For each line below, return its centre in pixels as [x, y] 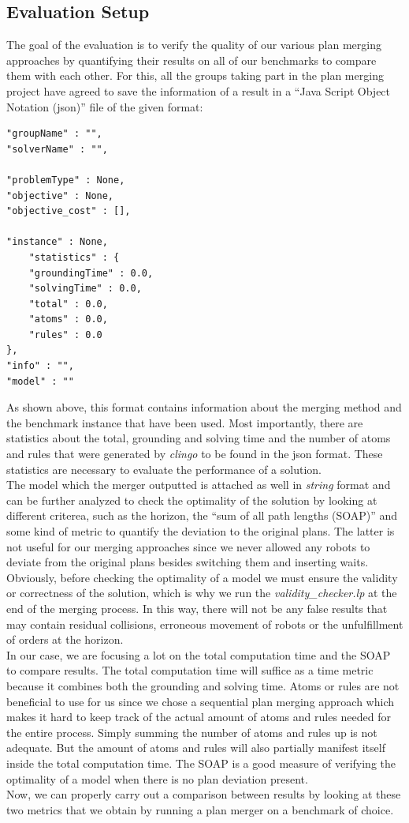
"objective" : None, [60, 195]
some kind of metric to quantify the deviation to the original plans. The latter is [201, 531]
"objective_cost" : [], [69, 211]
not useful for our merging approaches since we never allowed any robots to [188, 546]
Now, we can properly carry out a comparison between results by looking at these [204, 794]
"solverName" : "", [57, 149]
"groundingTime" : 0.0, [91, 273]
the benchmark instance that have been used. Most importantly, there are [185, 422]
